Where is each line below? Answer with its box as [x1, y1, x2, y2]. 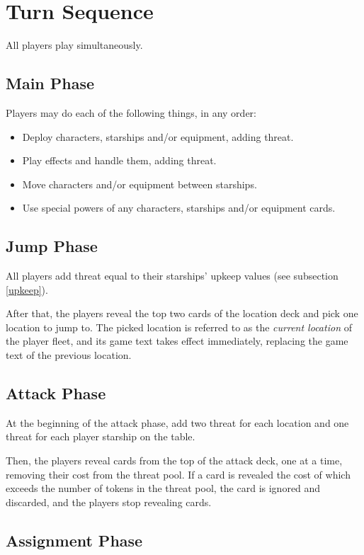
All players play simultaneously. [6, 38, 143, 52]
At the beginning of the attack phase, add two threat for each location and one [6, 415, 349, 430]
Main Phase [6, 72, 95, 94]
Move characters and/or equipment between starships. [22, 176, 257, 191]
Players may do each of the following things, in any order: [6, 105, 256, 120]
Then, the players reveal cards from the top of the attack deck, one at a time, [6, 453, 343, 468]
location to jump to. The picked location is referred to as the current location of [6, 319, 352, 334]
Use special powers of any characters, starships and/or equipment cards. [22, 200, 336, 215]
